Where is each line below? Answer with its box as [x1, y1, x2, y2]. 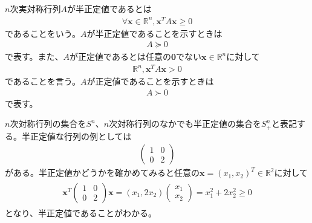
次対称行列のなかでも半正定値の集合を [109, 117, 262, 130]
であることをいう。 [5, 27, 81, 39]
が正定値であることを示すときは [86, 75, 214, 88]
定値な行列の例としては [38, 129, 132, 142]
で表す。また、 [5, 50, 63, 63]
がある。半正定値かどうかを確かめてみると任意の [5, 166, 200, 179]
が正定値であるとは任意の [70, 50, 171, 63]
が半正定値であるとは [67, 2, 152, 15]
